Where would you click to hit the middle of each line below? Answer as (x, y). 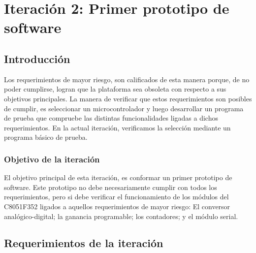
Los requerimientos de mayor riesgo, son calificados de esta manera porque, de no (127, 79)
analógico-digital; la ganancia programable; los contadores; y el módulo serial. (121, 216)
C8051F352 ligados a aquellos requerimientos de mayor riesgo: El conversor (117, 206)
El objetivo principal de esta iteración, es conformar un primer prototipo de (118, 177)
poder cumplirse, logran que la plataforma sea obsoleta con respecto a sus (115, 89)
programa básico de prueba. (46, 137)
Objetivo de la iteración (52, 159)
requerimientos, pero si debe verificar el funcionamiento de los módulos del (116, 197)
